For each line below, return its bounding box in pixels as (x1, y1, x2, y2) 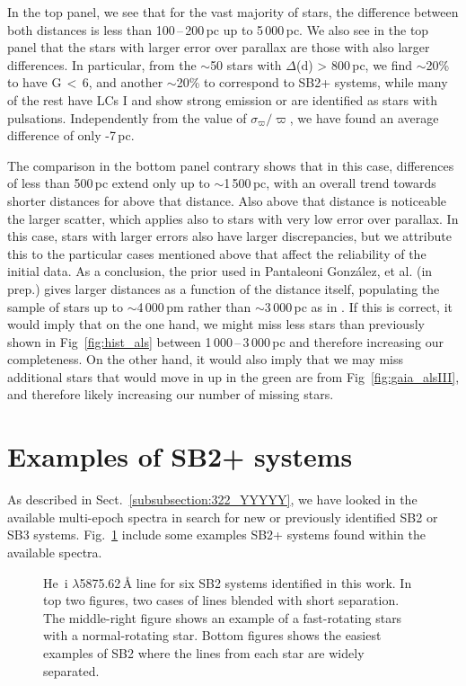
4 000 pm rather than (136, 297, 251, 316)
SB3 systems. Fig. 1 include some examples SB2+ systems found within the (7, 525, 426, 544)
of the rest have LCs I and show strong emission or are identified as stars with (7, 90, 437, 109)
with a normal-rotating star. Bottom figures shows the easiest (43, 626, 382, 645)
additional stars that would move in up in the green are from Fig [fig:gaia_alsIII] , (7, 367, 460, 386)
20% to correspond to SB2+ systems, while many (176, 73, 448, 92)
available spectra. (7, 542, 102, 561)
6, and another (82, 73, 163, 92)
